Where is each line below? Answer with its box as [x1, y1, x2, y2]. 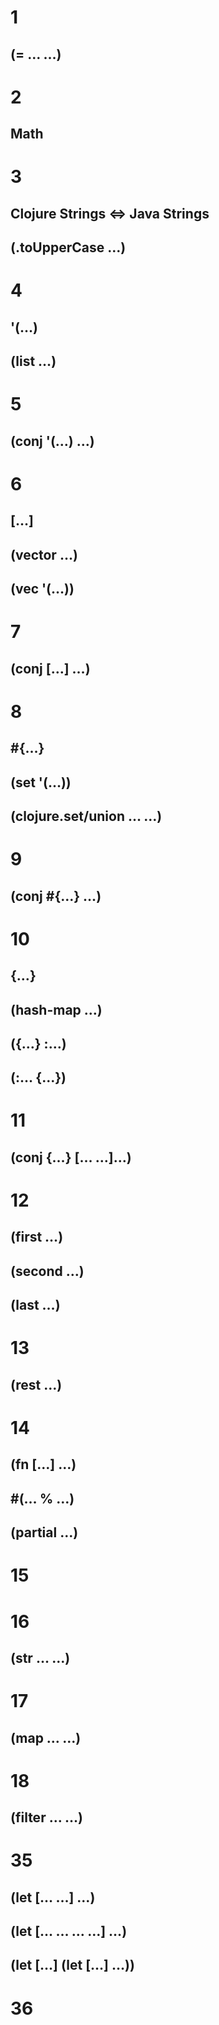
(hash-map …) [10, 1001, 103, 1018]
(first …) [10, 1229, 64, 1246]
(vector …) [10, 546, 78, 563]
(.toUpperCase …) [10, 239, 127, 256]
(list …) [10, 353, 57, 370]
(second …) [10, 1262, 85, 1280]
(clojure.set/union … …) [10, 807, 163, 825]
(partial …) [10, 1524, 79, 1541]
